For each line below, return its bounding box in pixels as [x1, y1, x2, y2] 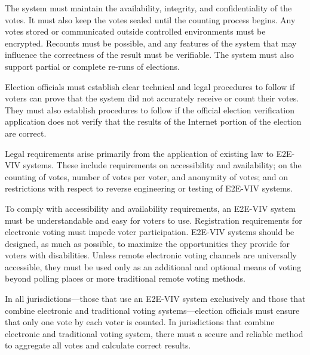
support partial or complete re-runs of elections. [5, 60, 180, 72]
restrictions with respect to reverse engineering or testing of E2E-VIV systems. [5, 182, 293, 195]
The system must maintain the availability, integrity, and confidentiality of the [5, 2, 292, 14]
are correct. [5, 126, 47, 139]
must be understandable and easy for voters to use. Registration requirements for [5, 214, 302, 226]
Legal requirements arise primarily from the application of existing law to [5, 147, 274, 159]
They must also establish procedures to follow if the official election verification [5, 103, 295, 116]
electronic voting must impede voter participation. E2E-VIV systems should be [5, 226, 294, 238]
